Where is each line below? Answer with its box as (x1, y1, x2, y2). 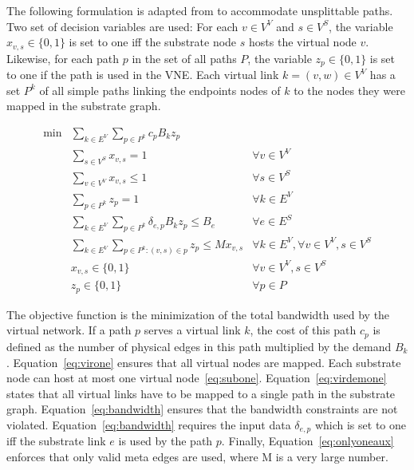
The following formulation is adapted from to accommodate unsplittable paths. (6, 2, 393, 18)
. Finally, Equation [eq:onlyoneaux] (221, 432, 394, 449)
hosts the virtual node (249, 34, 357, 50)
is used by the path (118, 432, 213, 449)
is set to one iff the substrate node (69, 34, 237, 50)
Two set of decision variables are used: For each (6, 18, 239, 34)
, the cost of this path (250, 322, 357, 338)
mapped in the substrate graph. (6, 97, 161, 114)
